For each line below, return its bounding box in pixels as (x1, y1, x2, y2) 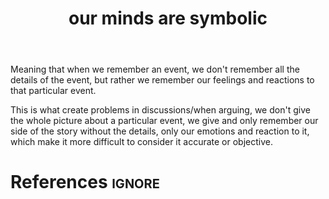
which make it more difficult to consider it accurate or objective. (10, 136, 273, 148)
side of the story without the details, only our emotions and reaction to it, (10, 125, 310, 137)
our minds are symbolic (68, 7, 268, 30)
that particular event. (10, 85, 97, 97)
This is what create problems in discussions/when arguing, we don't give (10, 104, 311, 116)
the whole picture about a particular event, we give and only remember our (10, 115, 319, 127)
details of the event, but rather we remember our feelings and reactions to (10, 74, 315, 86)
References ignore (10, 171, 160, 194)
